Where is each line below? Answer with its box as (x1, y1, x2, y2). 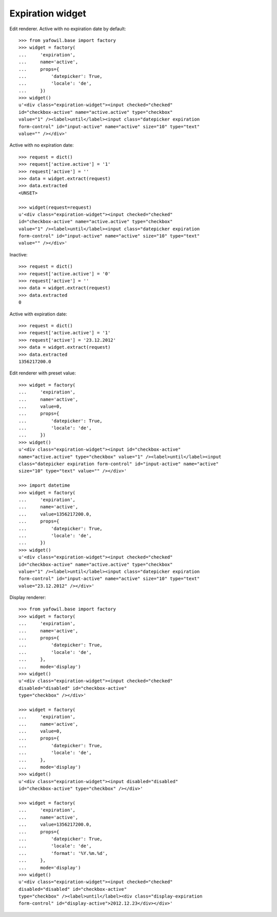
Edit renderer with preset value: (9, 370, 76, 376)
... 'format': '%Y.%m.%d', (18, 850, 108, 856)
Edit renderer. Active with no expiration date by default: (9, 26, 126, 32)
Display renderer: (9, 594, 46, 601)
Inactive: (9, 251, 28, 257)
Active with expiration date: (9, 311, 68, 317)
